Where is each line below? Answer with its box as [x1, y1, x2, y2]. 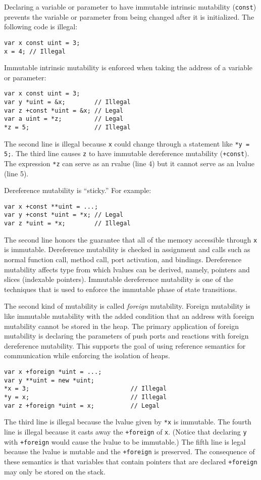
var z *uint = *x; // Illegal [4, 220, 131, 227]
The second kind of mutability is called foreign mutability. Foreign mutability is [4, 301, 250, 311]
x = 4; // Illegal [4, 47, 66, 55]
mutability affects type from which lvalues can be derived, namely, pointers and [4, 264, 250, 274]
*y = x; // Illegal [4, 393, 167, 401]
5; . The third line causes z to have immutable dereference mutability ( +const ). [4, 148, 249, 159]
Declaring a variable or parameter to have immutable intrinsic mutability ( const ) [4, 2, 256, 12]
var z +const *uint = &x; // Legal [4, 107, 124, 114]
